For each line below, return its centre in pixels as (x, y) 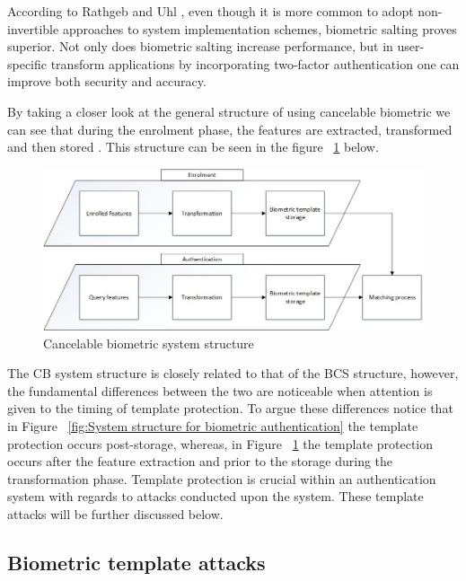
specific (27, 63)
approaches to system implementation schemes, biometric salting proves (259, 28)
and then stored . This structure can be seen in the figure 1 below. (193, 147)
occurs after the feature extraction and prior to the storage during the (200, 461)
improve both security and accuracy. (107, 81)
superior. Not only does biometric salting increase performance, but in (200, 46)
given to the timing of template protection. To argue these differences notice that (230, 408)
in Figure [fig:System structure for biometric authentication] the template (213, 426)
